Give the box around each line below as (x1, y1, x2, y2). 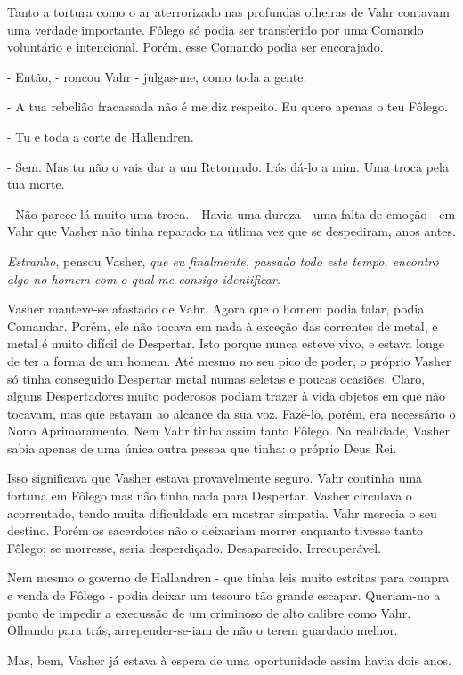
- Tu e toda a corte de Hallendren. (7, 126, 194, 145)
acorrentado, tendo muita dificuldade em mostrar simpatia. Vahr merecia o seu (7, 503, 437, 522)
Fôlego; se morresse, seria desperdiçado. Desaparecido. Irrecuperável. (7, 538, 382, 557)
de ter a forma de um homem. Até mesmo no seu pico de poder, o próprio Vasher (7, 351, 451, 370)
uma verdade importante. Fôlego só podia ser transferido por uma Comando (7, 20, 424, 38)
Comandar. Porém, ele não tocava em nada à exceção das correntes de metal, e (7, 316, 438, 335)
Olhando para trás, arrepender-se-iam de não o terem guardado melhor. (7, 621, 398, 639)
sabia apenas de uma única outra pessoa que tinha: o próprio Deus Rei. (7, 438, 397, 457)
